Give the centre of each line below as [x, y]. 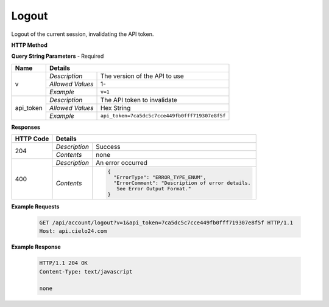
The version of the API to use [142, 76]
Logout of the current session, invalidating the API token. [83, 34]
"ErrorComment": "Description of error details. [182, 183]
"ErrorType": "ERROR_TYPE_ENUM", [160, 177]
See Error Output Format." [154, 188]
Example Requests [35, 206]
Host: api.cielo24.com [73, 231]
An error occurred [121, 163]
